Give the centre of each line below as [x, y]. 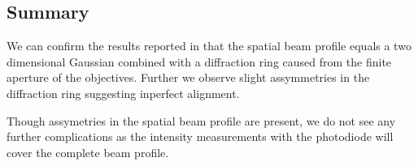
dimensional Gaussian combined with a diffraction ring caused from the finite [199, 61]
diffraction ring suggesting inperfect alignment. [123, 93]
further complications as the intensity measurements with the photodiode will [200, 136]
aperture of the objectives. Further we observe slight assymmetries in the [188, 77]
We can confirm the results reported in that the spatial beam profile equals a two [209, 46]
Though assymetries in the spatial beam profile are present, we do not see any [201, 120]
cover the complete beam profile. [88, 152]
